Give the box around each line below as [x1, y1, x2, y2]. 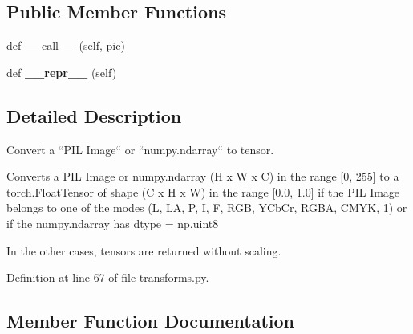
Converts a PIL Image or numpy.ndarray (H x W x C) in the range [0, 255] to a [6, 168, 399, 185]
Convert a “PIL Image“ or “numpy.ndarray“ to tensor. [6, 141, 274, 157]
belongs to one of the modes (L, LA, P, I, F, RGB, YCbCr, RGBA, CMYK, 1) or [6, 199, 407, 216]
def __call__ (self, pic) [6, 37, 125, 54]
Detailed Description [6, 103, 182, 128]
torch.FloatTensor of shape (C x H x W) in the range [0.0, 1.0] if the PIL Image [6, 183, 400, 200]
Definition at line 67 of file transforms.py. [6, 269, 209, 286]
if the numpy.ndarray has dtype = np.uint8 [6, 214, 219, 231]
